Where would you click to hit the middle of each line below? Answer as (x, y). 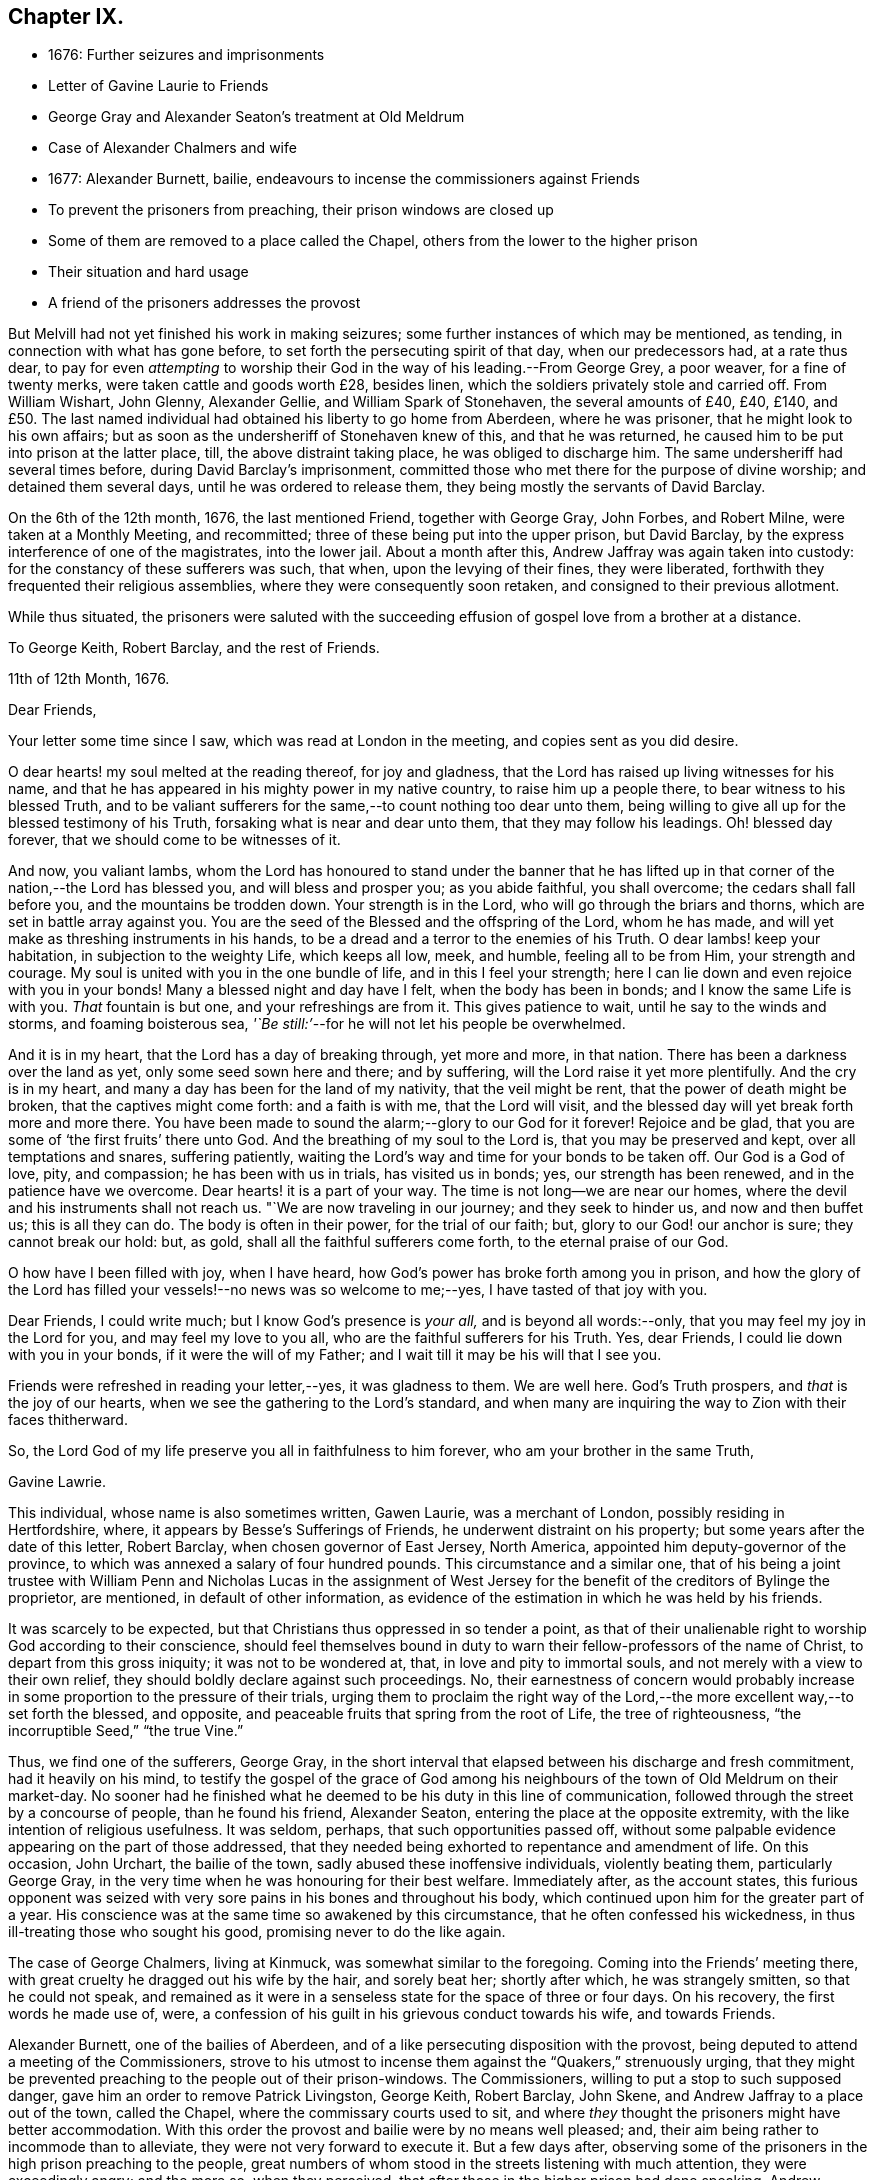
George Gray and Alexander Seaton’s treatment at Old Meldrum (256, 117)
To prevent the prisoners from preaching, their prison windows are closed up (301, 210)
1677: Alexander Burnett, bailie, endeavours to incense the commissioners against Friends (344, 179)
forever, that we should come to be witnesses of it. (174, 840)
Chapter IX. (66, 16)
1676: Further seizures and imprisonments (186, 55)
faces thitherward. (68, 1420)
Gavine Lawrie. (57, 1482)
